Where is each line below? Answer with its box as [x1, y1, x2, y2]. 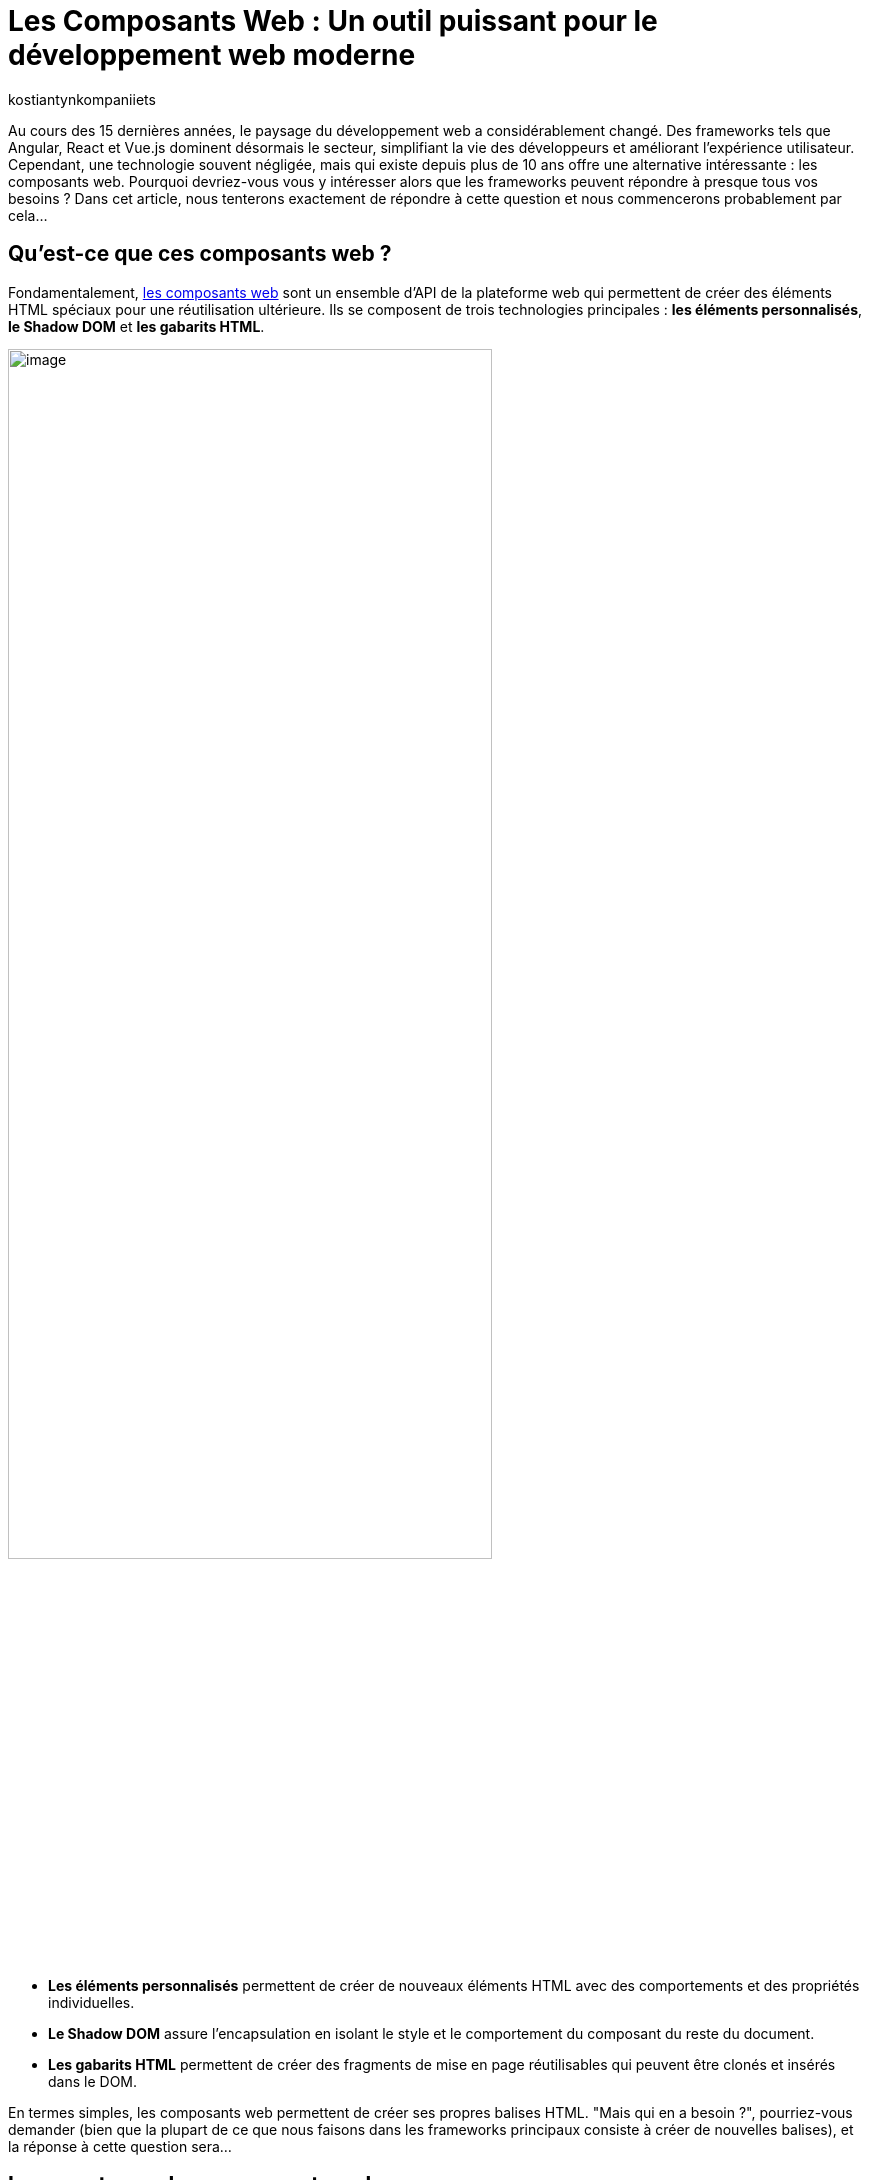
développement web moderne [8, 38, 416, 72]
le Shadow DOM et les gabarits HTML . [8, 317, 265, 335]
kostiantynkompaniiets [8, 90, 156, 108]
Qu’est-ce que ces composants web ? [8, 241, 392, 267]
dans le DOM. [48, 2072, 138, 2090]
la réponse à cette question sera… [8, 2137, 232, 2155]
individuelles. [48, 1993, 135, 2011]
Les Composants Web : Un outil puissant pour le [8, 4, 658, 38]
